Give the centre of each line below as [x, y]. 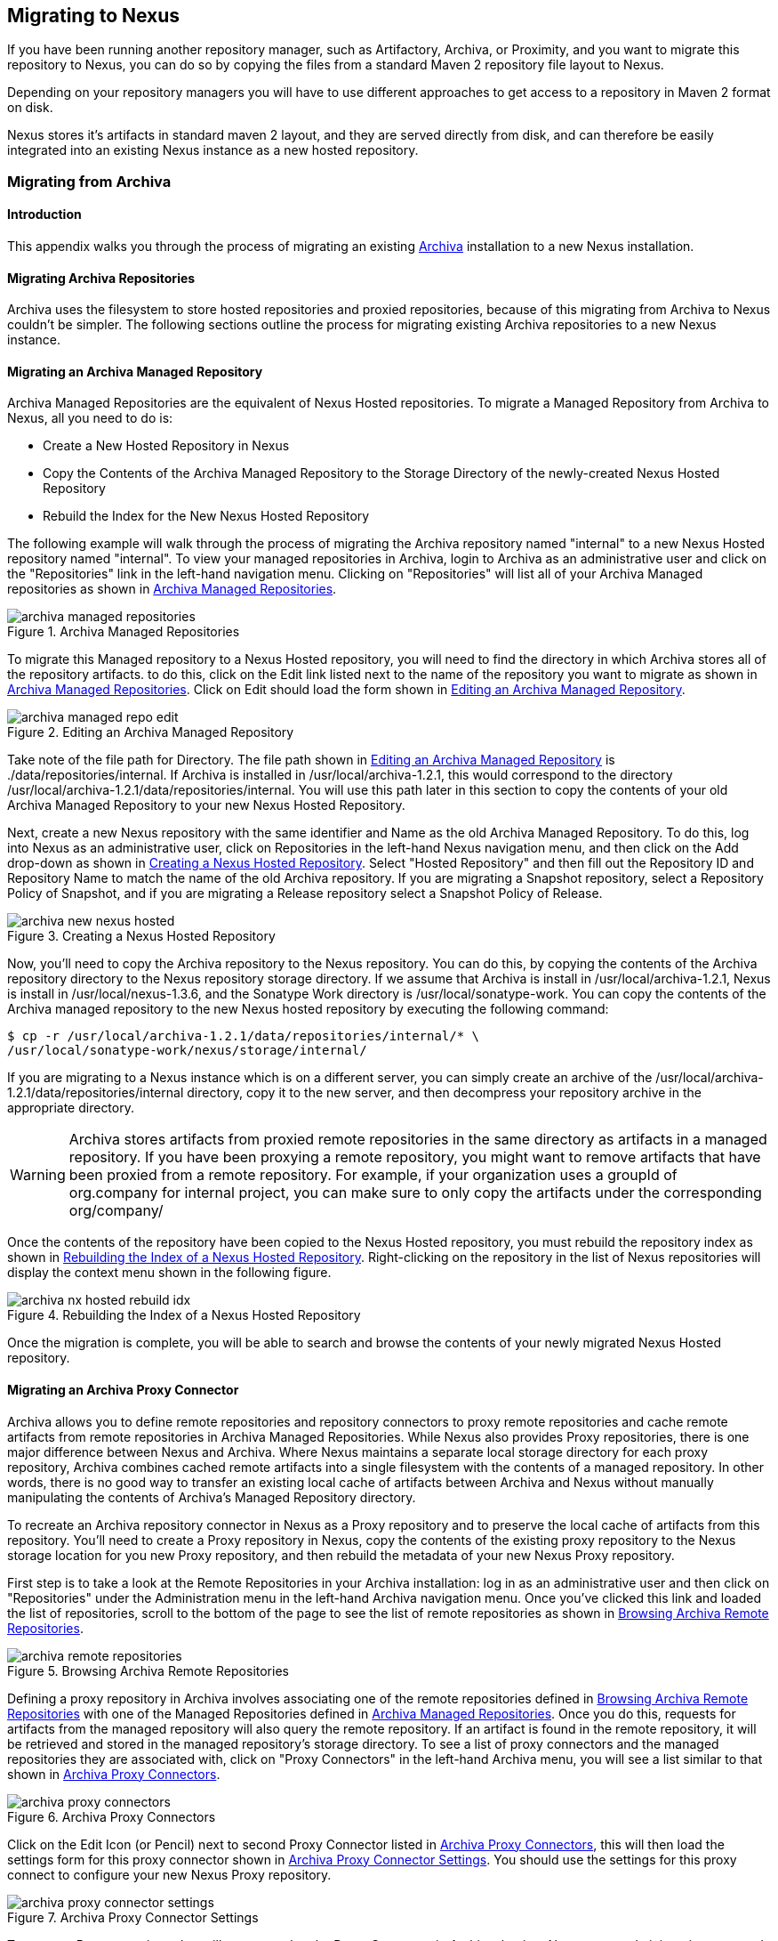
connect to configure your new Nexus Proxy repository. [169, 1874]
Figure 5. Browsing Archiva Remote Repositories [148, 1670]
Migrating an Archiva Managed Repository [135, 371]
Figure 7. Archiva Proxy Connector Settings [133, 1917]
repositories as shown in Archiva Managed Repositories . [172, 589]
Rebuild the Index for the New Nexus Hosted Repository [206, 516]
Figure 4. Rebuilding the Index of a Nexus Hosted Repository [184, 1315]
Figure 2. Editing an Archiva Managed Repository [151, 732]
